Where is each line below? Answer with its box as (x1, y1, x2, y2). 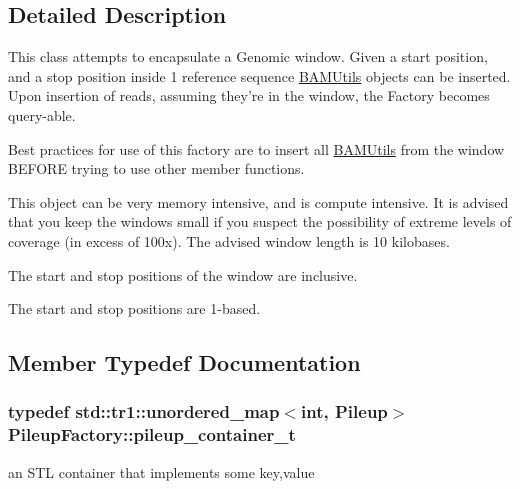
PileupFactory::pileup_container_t (8, 422, 296, 447)
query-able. (8, 104, 76, 125)
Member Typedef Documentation (8, 347, 361, 378)
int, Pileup (301, 399, 388, 424)
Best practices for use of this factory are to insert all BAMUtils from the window (8, 138, 505, 159)
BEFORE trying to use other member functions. (8, 158, 305, 179)
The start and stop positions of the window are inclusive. (8, 264, 358, 285)
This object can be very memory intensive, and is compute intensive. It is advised (8, 191, 509, 212)
